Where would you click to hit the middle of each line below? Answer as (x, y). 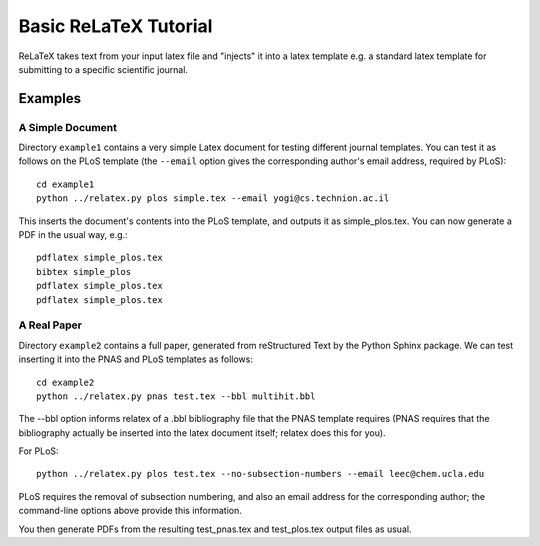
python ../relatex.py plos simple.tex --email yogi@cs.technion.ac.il (213, 198)
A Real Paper (50, 325)
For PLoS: (38, 451)
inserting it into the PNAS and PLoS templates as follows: (136, 359)
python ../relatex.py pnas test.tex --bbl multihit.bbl (176, 396)
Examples (50, 98)
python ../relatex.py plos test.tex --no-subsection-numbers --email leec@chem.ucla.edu (260, 474)
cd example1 (65, 184)
